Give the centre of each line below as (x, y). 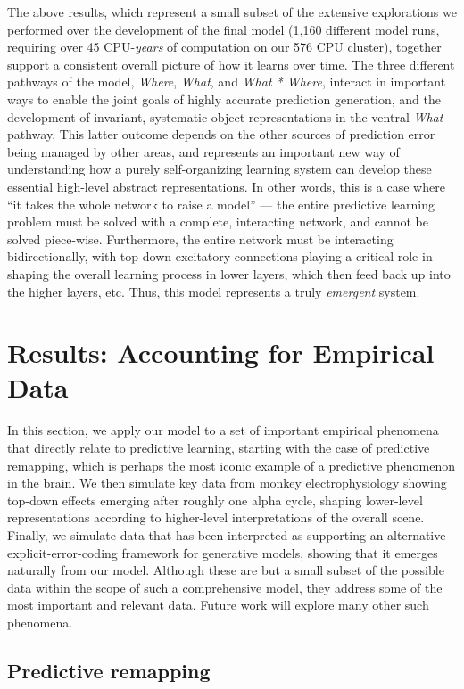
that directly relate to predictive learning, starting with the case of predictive (219, 447)
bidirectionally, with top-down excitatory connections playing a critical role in (220, 256)
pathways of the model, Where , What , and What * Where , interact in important (227, 82)
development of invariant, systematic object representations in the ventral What (225, 116)
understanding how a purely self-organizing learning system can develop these (220, 169)
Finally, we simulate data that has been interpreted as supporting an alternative (227, 534)
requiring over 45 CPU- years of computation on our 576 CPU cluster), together (224, 47)
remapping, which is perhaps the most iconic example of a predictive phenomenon (232, 465)
